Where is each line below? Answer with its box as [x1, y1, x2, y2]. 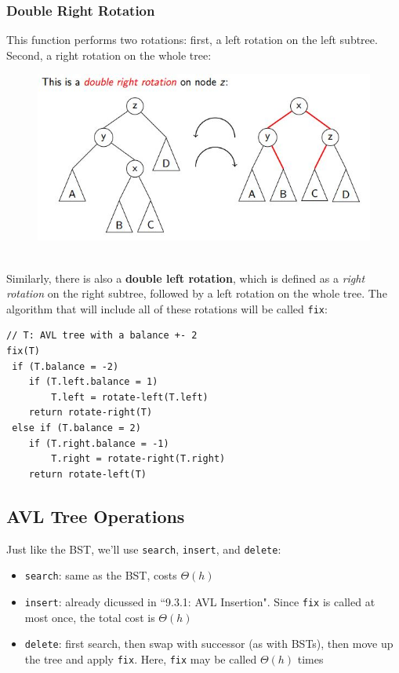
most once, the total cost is [24, 609, 155, 625]
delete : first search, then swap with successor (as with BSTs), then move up [24, 635, 394, 652]
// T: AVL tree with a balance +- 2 [6, 330, 198, 342]
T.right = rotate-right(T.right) [51, 453, 226, 465]
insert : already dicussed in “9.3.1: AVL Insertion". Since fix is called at [24, 593, 375, 609]
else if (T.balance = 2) [12, 422, 141, 433]
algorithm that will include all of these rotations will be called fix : [6, 300, 328, 316]
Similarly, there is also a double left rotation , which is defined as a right [6, 269, 365, 286]
